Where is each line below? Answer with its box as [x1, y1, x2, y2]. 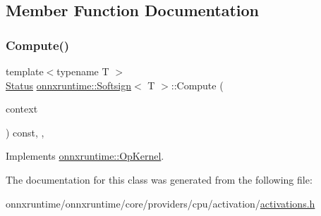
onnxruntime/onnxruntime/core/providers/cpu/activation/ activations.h [6, 196, 315, 210]
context [6, 101, 38, 116]
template [6, 64, 44, 78]
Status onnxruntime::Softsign [6, 77, 131, 92]
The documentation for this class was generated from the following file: [6, 172, 313, 186]
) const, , [6, 125, 44, 139]
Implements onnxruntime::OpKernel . [6, 148, 164, 163]
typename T [56, 64, 109, 78]
